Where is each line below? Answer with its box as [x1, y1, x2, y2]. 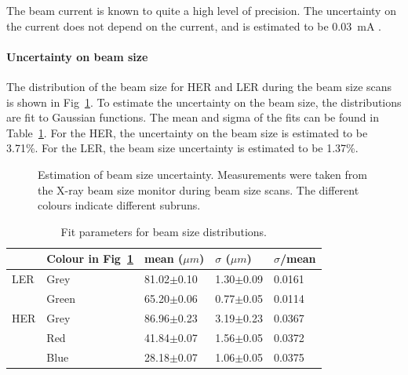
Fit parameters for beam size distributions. [60, 223, 267, 239]
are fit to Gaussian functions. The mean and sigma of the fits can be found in [6, 109, 379, 126]
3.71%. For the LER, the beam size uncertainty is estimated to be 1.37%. [6, 140, 359, 156]
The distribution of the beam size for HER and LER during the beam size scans [6, 78, 392, 94]
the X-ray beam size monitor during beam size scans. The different [38, 181, 359, 198]
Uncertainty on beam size [6, 48, 148, 64]
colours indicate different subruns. [38, 197, 201, 213]
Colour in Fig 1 [46, 250, 134, 267]
